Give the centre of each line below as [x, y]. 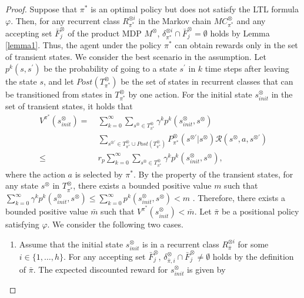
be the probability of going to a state [110, 68]
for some [253, 244]
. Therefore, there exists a [239, 198]
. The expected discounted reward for [101, 269]
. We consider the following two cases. [115, 224]
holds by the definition [253, 256]
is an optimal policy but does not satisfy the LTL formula [195, 9]
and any [251, 20]
